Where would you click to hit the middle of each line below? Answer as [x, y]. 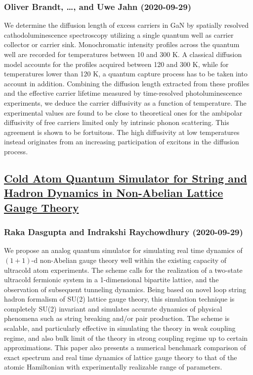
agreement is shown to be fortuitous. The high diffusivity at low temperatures [122, 132]
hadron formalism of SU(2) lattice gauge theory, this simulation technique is [119, 299]
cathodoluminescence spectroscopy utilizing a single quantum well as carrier [119, 34]
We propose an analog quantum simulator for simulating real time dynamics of [123, 250]
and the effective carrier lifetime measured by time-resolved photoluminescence [123, 93]
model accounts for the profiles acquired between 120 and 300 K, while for [116, 64]
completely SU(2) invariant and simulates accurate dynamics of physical [113, 308]
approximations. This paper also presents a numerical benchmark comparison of [125, 347]
